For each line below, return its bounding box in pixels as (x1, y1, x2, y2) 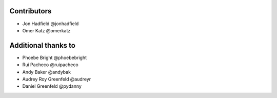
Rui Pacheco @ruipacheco (22, 62, 79, 68)
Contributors (9, 7, 52, 15)
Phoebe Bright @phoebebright (22, 54, 87, 61)
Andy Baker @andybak (22, 69, 71, 75)
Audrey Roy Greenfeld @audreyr (22, 76, 91, 82)
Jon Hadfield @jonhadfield (22, 21, 79, 27)
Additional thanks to (9, 41, 75, 50)
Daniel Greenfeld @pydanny (22, 83, 82, 89)
